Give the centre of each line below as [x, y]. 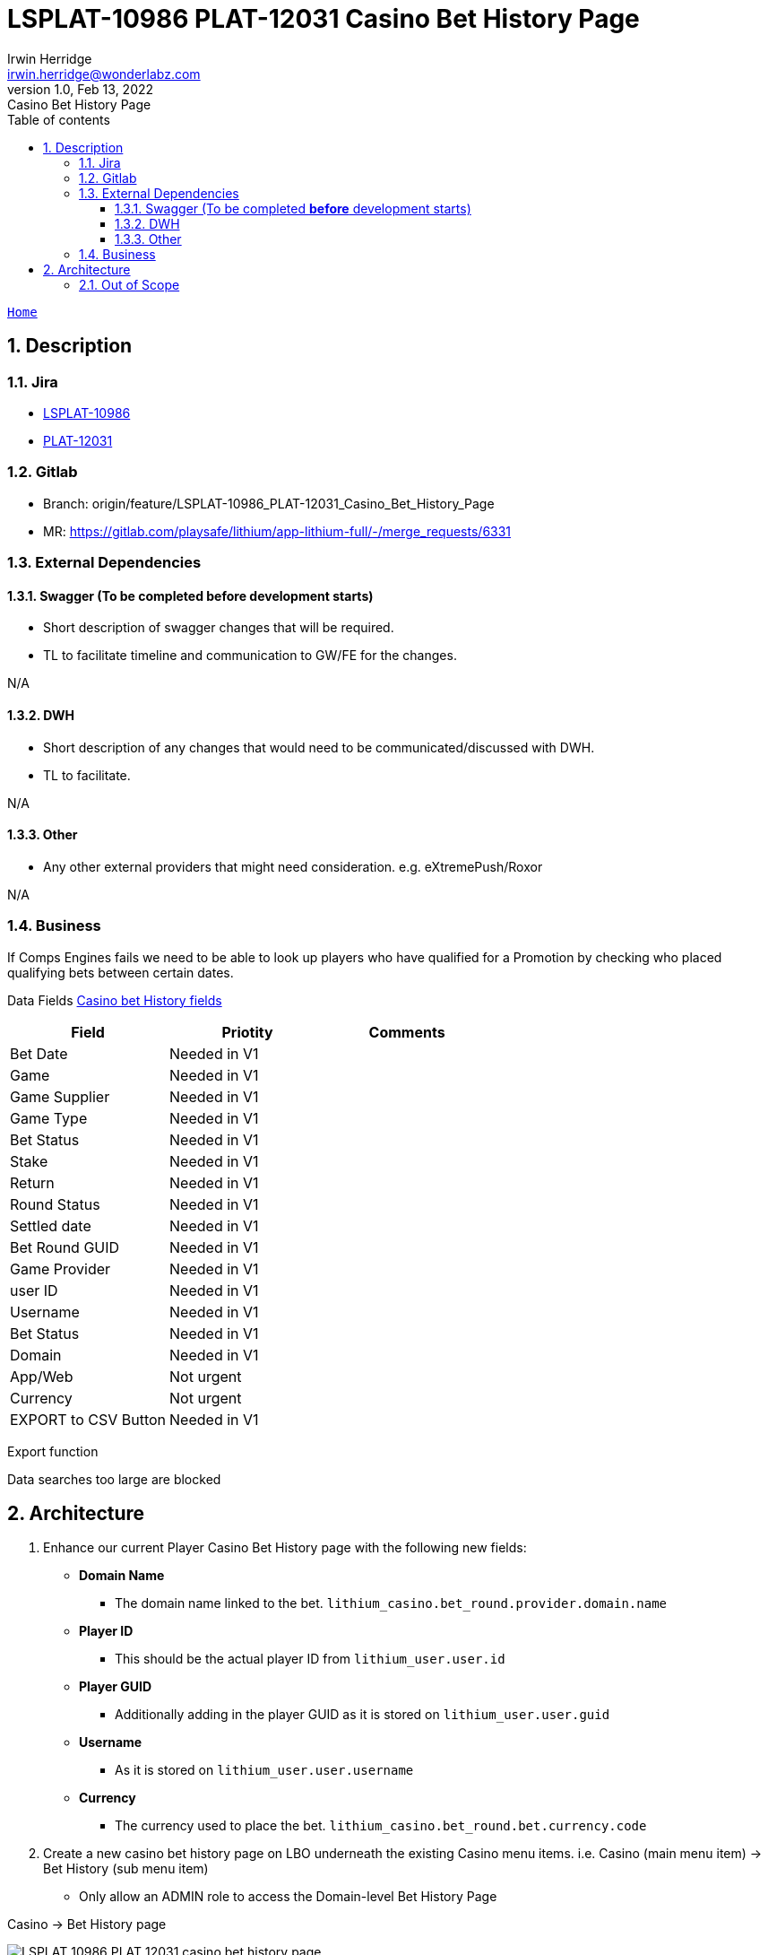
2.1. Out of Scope [129, 284]
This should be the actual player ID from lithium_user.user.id [310, 1659]
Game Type [49, 1118]
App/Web [42, 1376]
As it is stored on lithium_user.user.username [264, 1770]
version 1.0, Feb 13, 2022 [81, 89]
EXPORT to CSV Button [88, 1419]
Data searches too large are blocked [114, 1479]
